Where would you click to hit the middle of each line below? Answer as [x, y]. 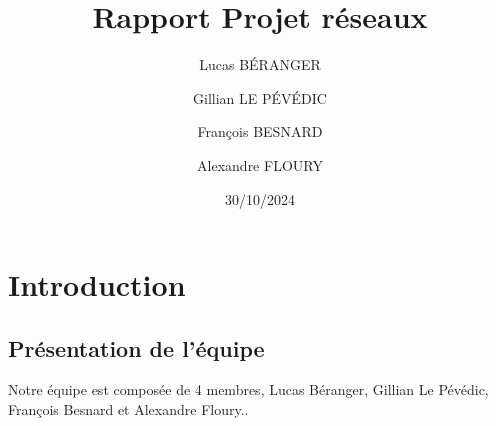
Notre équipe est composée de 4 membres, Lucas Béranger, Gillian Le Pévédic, [248, 389]
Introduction [97, 284]
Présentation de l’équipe [136, 347]
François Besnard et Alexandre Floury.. [128, 409]
